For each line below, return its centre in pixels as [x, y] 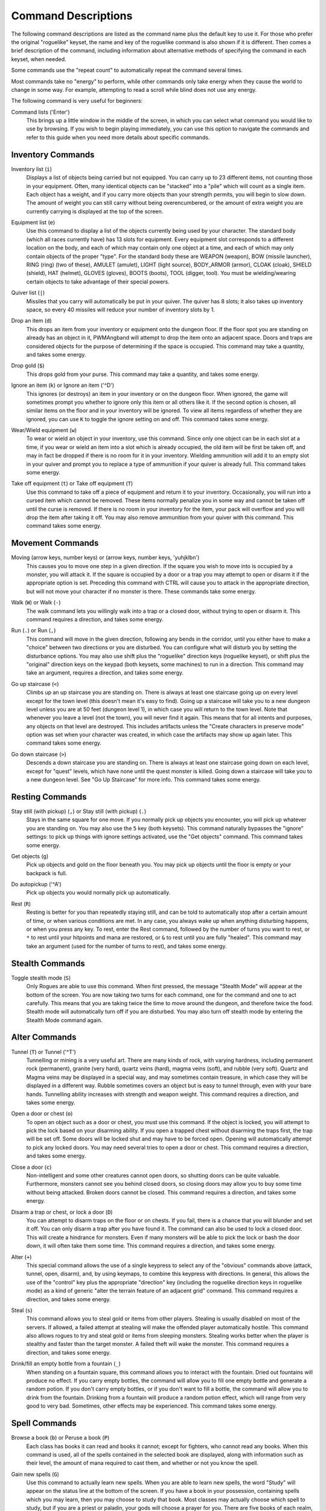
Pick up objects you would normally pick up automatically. [98, 893]
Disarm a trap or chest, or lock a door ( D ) [62, 1212]
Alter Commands [44, 1037]
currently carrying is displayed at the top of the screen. [95, 211]
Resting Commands [49, 797]
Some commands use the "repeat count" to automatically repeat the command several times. [127, 70]
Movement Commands [55, 543]
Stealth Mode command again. [64, 1020]
